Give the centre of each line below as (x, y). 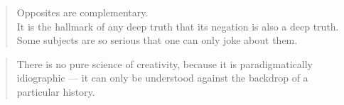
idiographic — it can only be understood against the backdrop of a (162, 78)
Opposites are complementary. (82, 12)
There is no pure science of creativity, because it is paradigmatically (165, 63)
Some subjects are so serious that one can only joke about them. (157, 40)
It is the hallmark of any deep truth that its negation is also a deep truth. (178, 26)
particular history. (56, 91)
